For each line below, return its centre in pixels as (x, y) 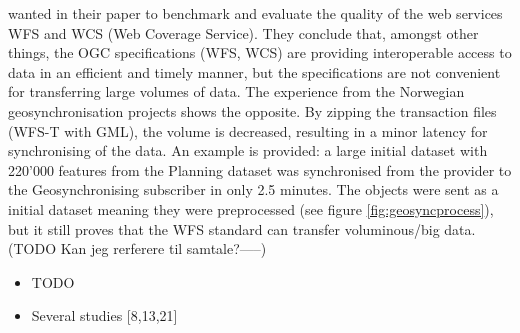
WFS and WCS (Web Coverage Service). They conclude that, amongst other (243, 32)
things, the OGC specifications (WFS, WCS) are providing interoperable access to (260, 52)
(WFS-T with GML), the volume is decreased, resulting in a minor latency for (248, 130)
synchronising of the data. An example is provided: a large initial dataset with (248, 150)
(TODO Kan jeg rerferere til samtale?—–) (137, 248)
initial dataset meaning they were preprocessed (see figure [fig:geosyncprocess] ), (251, 208)
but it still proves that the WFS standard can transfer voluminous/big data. (242, 228)
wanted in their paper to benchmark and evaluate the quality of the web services (255, 13)
